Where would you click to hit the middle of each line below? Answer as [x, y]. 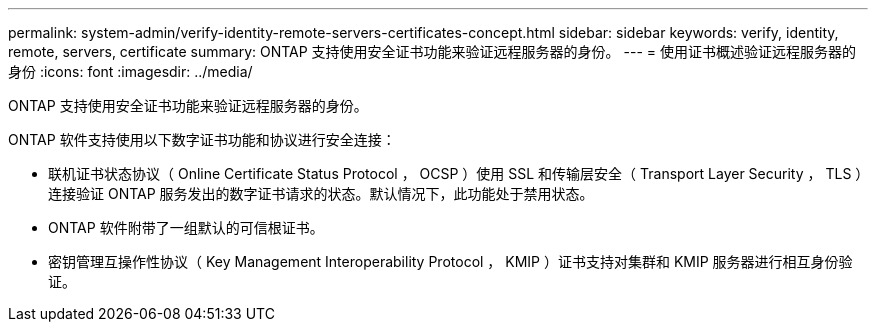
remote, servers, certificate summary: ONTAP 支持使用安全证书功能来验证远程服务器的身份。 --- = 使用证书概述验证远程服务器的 [432, 51]
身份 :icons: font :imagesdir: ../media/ [130, 71]
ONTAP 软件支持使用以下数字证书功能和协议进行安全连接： [202, 139]
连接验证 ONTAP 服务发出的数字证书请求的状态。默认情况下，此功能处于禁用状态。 [321, 193]
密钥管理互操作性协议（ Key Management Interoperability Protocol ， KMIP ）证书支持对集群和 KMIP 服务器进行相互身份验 [450, 261]
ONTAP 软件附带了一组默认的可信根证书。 [186, 227]
